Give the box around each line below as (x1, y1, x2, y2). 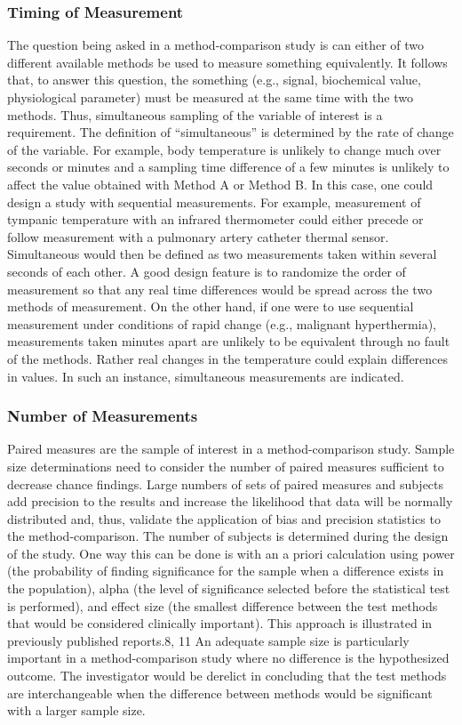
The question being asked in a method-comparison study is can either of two (7, 36, 425, 54)
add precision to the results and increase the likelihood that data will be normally (7, 492, 453, 511)
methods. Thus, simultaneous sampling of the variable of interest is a (7, 105, 383, 124)
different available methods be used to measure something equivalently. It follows (7, 52, 448, 71)
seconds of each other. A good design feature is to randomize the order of (7, 262, 406, 280)
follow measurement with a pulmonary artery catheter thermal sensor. (7, 227, 389, 246)
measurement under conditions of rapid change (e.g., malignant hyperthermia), (7, 314, 436, 333)
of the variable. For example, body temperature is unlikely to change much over (7, 140, 442, 158)
